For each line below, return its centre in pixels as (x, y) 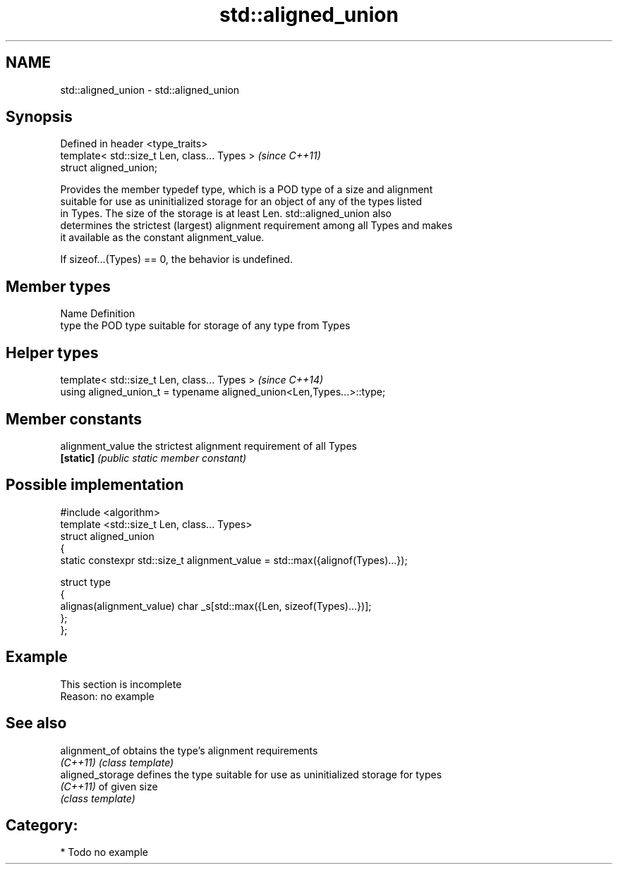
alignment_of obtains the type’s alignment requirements (189, 750)
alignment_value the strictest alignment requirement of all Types (208, 446)
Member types (58, 286)
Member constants (74, 419)
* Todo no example (104, 852)
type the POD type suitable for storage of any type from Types (205, 326)
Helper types (52, 353)
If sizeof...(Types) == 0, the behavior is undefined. (176, 259)
